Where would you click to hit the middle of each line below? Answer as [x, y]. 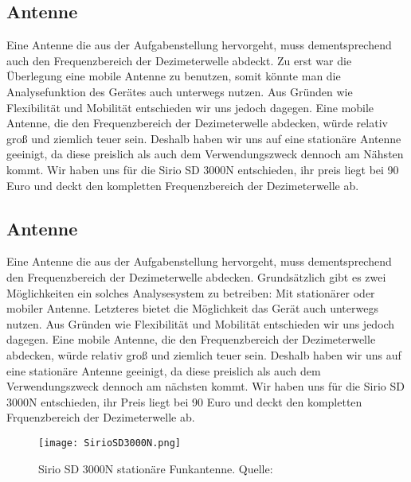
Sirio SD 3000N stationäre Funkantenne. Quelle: [156, 468]
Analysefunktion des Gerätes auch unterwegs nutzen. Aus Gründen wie [180, 91]
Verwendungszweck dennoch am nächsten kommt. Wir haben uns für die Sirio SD [205, 386]
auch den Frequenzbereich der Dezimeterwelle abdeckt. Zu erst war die [179, 60]
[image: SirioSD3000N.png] [110, 443]
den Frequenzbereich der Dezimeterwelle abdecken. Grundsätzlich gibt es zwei [196, 276]
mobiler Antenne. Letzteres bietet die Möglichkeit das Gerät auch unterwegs [192, 308]
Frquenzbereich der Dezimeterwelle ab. [101, 417]
